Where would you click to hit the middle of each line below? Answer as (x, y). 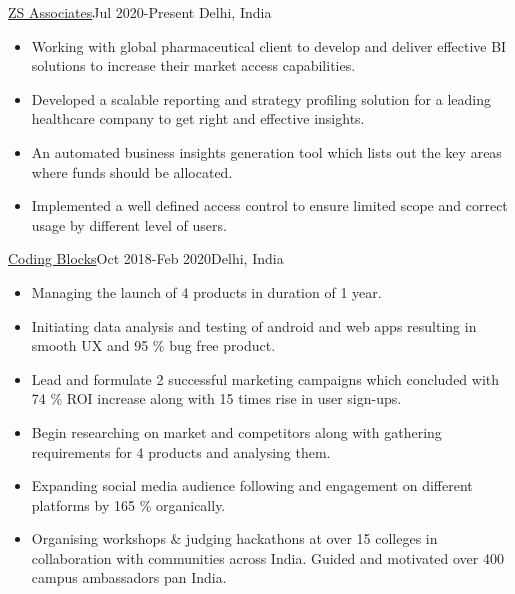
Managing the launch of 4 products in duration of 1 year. (206, 291)
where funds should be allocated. (132, 171)
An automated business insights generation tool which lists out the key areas (266, 151)
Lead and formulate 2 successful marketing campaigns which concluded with (265, 378)
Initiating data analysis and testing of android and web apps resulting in (254, 325)
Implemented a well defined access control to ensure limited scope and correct (269, 205)
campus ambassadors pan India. (129, 577)
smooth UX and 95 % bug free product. (153, 345)
